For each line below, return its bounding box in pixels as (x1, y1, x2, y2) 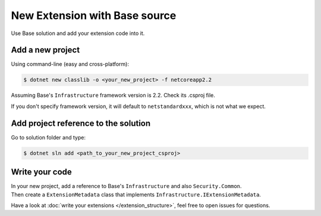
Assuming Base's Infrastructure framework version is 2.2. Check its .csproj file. (11, 92, 215, 99)
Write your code (11, 167, 73, 177)
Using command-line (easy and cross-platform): (11, 61, 129, 68)
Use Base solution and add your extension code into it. (11, 30, 145, 37)
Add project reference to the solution (11, 118, 151, 128)
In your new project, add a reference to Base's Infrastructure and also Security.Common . (11, 183, 242, 190)
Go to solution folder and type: (11, 134, 86, 141)
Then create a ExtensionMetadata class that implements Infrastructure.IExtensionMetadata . (11, 190, 262, 198)
